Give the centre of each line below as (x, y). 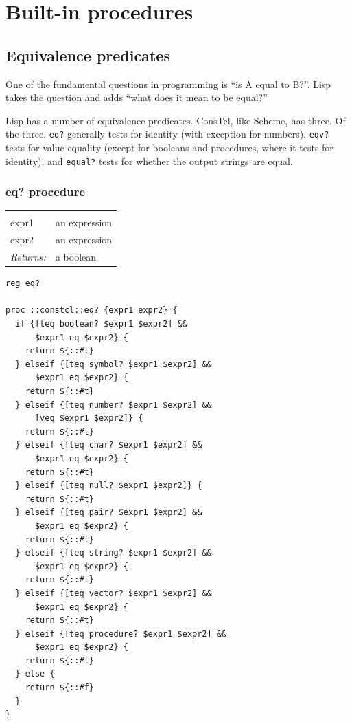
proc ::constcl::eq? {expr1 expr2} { (92, 310)
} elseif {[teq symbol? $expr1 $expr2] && (114, 364)
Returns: (28, 257)
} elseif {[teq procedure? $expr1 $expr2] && (121, 634)
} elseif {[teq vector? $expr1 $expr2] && (114, 593)
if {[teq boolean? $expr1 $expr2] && (101, 324)
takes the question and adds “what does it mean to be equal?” (137, 97)
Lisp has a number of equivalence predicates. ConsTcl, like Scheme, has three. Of (176, 120)
